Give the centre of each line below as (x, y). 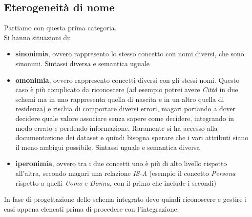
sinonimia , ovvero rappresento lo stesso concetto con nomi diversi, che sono (130, 54)
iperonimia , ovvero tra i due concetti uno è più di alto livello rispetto (121, 163)
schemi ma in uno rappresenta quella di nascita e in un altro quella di (120, 99)
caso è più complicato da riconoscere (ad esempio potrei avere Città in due (127, 89)
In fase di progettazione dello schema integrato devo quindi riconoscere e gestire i (126, 199)
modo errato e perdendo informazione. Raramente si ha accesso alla (116, 128)
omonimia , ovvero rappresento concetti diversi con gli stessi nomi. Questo (127, 80)
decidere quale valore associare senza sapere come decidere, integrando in (125, 118)
